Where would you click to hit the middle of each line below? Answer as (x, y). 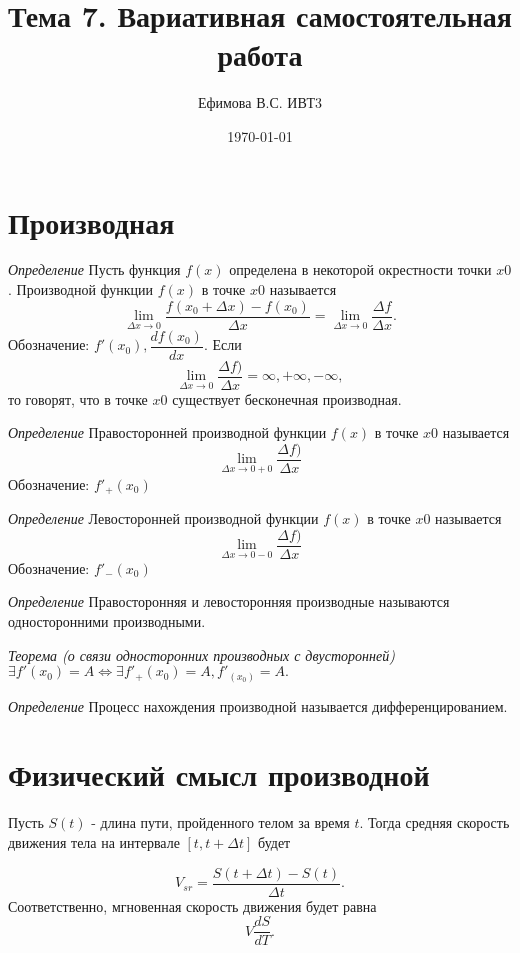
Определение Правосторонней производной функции (167, 432)
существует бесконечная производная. (287, 398)
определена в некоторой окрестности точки (360, 269)
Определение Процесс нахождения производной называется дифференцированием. (258, 705)
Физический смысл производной (219, 774)
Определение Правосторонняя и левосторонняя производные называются (229, 601)
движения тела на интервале (94, 842)
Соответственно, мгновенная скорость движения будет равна (192, 905)
